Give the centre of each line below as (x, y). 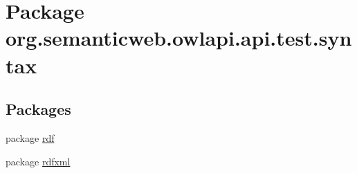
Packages (38, 109)
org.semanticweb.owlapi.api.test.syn (179, 38)
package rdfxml (38, 161)
